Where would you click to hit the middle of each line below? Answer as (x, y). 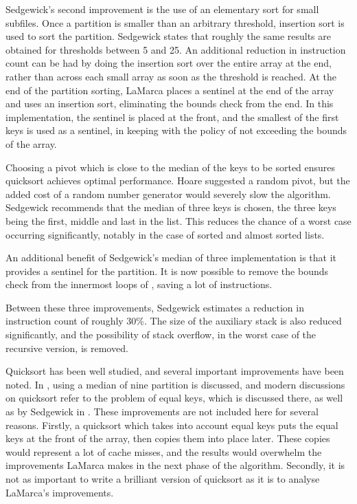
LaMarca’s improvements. (60, 492)
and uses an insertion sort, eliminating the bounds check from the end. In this (170, 103)
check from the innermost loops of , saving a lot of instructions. (139, 284)
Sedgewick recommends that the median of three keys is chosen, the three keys (171, 207)
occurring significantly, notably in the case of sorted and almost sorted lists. (165, 234)
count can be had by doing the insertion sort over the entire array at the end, (169, 63)
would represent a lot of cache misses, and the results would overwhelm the (164, 451)
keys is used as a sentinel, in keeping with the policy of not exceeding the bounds (176, 130)
